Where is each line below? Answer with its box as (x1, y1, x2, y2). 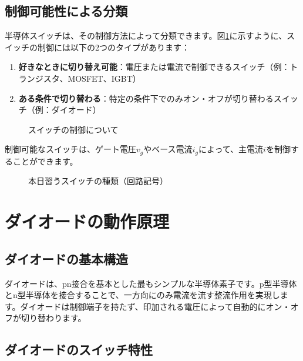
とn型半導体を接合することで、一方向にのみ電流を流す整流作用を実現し (5, 289, 280, 301)
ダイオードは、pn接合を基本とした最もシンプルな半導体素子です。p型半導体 (5, 277, 297, 289)
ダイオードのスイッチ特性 (5, 340, 153, 359)
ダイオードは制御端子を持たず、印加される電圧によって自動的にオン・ (20, 300, 291, 312)
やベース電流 (143, 143, 193, 155)
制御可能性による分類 (5, 2, 128, 20)
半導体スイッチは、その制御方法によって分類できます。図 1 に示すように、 (5, 29, 287, 42)
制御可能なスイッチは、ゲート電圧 (5, 143, 136, 155)
